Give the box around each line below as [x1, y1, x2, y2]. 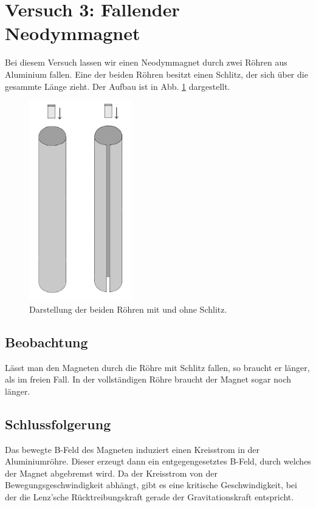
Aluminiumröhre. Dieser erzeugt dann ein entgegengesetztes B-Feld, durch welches [5, 455, 311, 468]
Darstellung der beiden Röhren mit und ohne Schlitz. [29, 302, 227, 315]
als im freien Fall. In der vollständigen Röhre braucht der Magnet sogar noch [5, 373, 292, 386]
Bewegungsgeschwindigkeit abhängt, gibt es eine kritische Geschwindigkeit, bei [5, 478, 297, 491]
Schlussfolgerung [5, 414, 111, 433]
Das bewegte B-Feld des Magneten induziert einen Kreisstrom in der [5, 443, 260, 455]
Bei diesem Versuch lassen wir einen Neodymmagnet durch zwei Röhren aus [5, 56, 287, 69]
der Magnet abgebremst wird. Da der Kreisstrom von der [5, 466, 218, 479]
